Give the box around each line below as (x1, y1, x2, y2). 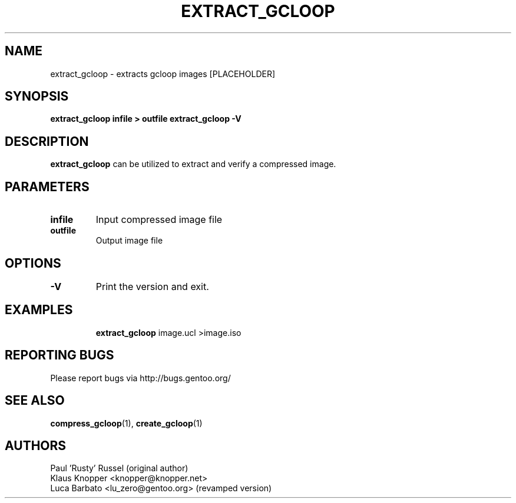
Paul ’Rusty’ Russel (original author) (50, 463, 188, 474)
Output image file (95, 235, 163, 246)
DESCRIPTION (5, 134, 89, 149)
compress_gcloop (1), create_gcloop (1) (50, 418, 203, 428)
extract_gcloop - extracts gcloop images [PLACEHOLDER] (50, 68, 276, 79)
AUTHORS (5, 438, 67, 453)
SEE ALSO (5, 393, 65, 408)
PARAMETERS (5, 179, 90, 194)
